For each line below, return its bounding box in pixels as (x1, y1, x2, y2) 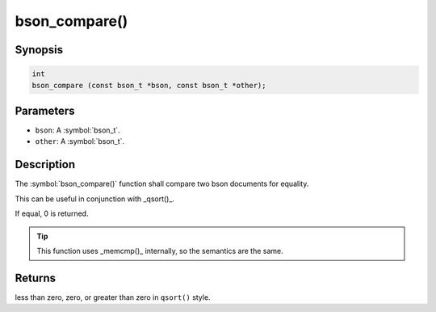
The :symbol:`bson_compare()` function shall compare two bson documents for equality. (15, 179, 309, 189)
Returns (15, 271, 57, 285)
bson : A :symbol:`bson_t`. (35, 125, 120, 135)
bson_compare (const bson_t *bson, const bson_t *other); (31, 81, 266, 90)
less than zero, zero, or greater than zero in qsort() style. (15, 292, 211, 302)
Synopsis (15, 43, 64, 57)
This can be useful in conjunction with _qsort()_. (15, 194, 175, 204)
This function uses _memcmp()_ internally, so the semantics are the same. (36, 246, 283, 255)
